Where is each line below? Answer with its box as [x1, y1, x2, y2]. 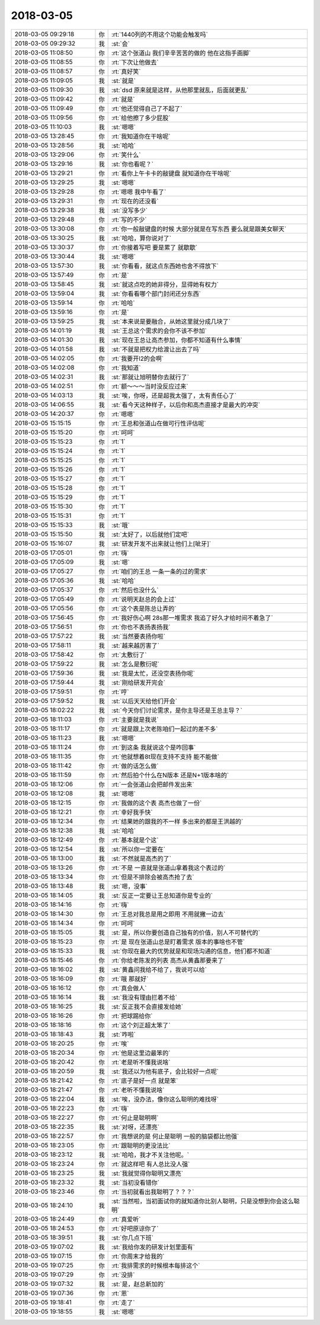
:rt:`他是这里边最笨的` [111, 1049, 171, 1057]
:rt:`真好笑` [111, 67, 141, 75]
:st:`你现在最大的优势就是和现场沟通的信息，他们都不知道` [111, 947, 273, 955]
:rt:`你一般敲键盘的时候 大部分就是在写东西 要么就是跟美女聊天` [111, 225, 287, 233]
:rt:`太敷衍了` [111, 651, 147, 659]
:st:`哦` [111, 521, 130, 529]
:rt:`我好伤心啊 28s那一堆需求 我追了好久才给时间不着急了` [111, 613, 274, 622]
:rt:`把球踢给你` [111, 1012, 153, 1020]
